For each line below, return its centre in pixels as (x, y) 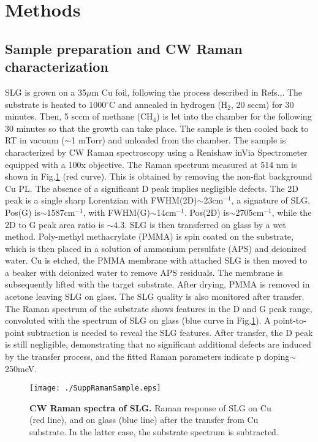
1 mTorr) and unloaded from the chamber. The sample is (179, 140)
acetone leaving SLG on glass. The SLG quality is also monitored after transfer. (155, 296)
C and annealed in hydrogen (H (168, 104)
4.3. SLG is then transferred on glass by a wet (200, 224)
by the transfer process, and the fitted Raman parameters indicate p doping (147, 356)
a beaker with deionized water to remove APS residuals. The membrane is (144, 272)
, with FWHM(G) (116, 212)
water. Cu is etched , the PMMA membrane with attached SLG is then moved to (156, 260)
